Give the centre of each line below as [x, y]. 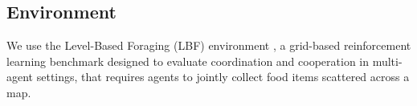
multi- [387, 61]
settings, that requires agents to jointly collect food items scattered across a [223, 77]
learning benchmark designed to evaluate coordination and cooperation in [188, 61]
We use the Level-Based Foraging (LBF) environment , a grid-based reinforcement [209, 45]
